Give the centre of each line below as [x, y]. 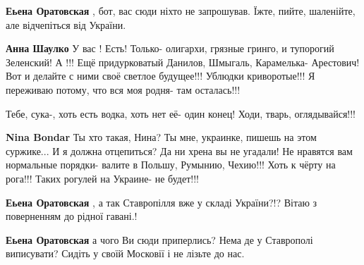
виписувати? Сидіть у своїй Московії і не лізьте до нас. [125, 253]
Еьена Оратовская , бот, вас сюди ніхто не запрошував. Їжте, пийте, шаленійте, [181, 11]
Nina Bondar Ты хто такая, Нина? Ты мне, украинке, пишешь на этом [161, 137]
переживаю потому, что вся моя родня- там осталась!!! [123, 89]
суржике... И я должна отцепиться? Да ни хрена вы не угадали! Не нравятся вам [179, 150]
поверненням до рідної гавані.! [72, 216]
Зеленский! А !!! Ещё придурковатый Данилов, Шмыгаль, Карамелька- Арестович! [183, 62]
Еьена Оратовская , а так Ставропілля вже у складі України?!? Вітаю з [162, 202]
